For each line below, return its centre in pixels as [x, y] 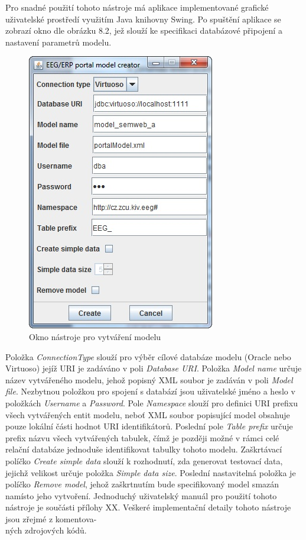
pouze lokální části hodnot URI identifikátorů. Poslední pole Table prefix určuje [149, 426]
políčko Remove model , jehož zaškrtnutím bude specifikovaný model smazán [142, 484]
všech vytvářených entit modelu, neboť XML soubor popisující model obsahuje [148, 414]
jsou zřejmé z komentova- [51, 518]
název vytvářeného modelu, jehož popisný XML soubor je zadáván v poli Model [149, 379]
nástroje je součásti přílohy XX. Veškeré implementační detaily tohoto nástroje [148, 507]
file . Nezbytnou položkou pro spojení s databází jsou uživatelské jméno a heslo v [150, 391]
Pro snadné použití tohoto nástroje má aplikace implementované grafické [137, 7]
